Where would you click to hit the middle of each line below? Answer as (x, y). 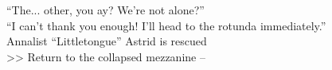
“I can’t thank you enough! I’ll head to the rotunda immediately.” (166, 25)
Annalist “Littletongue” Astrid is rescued (107, 41)
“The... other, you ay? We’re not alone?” (105, 10)
